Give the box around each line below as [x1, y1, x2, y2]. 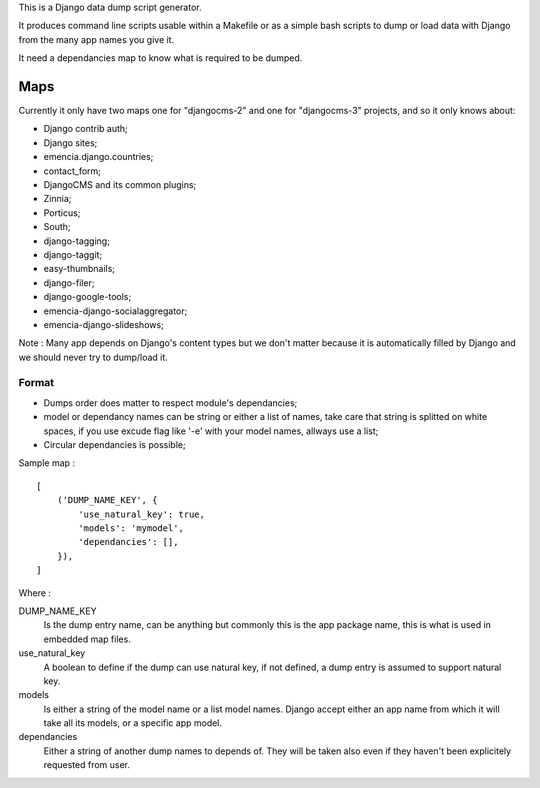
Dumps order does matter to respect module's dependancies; [43, 396, 298, 409]
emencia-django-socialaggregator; [43, 305, 188, 317]
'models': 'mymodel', [78, 522, 185, 534]
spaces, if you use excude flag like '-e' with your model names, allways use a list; [43, 425, 379, 437]
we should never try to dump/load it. [18, 351, 169, 363]
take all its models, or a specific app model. [43, 717, 223, 729]
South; [43, 221, 71, 233]
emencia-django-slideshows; [43, 318, 164, 330]
